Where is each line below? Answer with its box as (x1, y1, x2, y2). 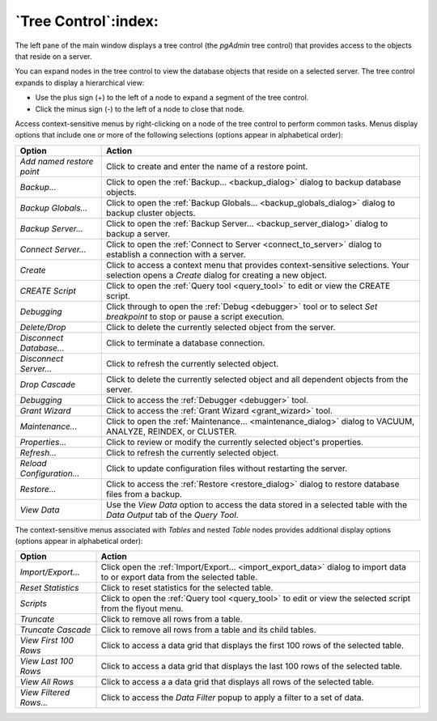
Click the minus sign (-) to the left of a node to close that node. (35, 104, 245, 113)
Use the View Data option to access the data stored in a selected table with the (106, 498, 408, 510)
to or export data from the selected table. (100, 571, 258, 583)
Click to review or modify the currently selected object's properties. (106, 436, 364, 447)
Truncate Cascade (19, 624, 91, 635)
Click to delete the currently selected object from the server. (106, 321, 336, 333)
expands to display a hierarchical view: (15, 78, 145, 87)
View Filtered (19, 687, 70, 698)
